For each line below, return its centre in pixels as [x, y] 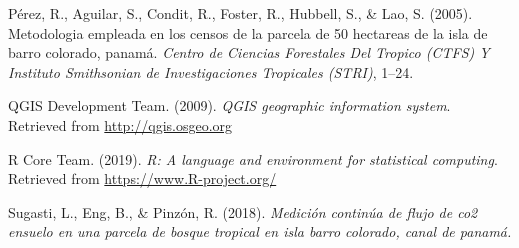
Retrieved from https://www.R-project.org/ [142, 178]
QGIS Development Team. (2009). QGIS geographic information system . [229, 105]
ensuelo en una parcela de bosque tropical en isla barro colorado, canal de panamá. [260, 231]
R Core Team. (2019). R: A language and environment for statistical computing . [253, 158]
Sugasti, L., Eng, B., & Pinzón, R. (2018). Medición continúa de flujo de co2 [243, 211]
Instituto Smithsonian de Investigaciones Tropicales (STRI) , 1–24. [211, 71]
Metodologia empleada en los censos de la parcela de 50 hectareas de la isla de [248, 32]
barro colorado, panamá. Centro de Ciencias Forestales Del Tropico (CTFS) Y [249, 52]
